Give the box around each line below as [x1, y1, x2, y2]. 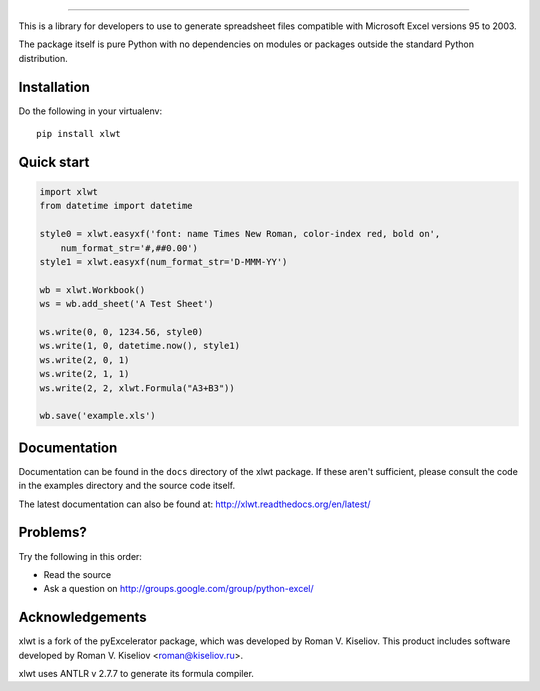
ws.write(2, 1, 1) [39, 368, 130, 380]
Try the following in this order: [18, 550, 142, 562]
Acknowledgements [18, 609, 147, 626]
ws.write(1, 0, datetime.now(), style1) [39, 340, 240, 352]
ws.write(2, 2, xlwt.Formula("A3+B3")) [39, 382, 235, 394]
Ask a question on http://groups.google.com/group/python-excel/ [43, 583, 314, 595]
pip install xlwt [36, 128, 121, 140]
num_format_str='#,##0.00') [60, 242, 199, 254]
